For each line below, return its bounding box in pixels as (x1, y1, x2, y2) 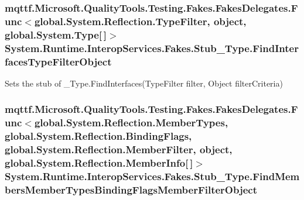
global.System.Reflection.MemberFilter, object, (5, 142, 233, 157)
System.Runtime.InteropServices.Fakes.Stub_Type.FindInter (5, 40, 299, 55)
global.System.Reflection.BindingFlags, (5, 129, 192, 143)
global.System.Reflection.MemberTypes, (34, 115, 228, 130)
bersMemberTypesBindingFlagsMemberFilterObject (5, 182, 258, 196)
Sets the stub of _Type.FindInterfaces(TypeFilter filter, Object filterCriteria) (5, 77, 283, 89)
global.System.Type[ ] (5, 27, 107, 42)
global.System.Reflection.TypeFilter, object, (34, 13, 247, 28)
